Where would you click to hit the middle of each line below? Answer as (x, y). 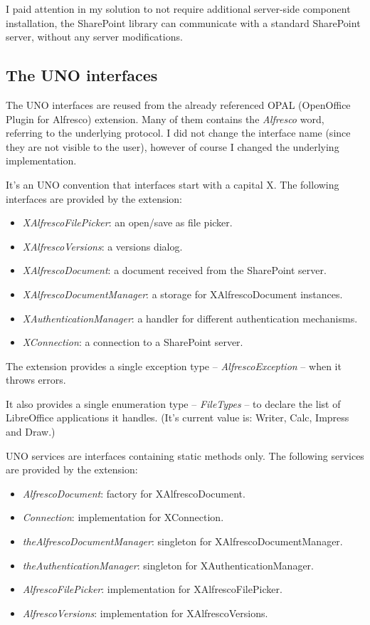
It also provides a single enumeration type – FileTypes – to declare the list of (173, 403)
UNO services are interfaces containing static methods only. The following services (185, 455)
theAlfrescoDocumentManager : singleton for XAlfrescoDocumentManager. (183, 541)
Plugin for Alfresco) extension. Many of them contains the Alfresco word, (165, 119)
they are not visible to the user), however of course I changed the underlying (173, 146)
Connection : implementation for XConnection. (123, 517)
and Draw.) (31, 432)
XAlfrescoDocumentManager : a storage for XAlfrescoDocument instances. (183, 294)
